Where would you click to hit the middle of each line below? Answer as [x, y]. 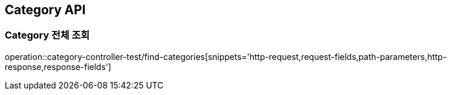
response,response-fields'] [58, 66]
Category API [45, 10]
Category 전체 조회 [47, 35]
